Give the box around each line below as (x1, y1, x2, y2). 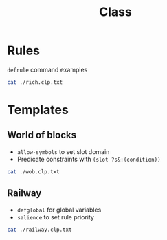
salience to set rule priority (16, 212, 95, 221)
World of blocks (7, 129, 77, 141)
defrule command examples (7, 65, 88, 74)
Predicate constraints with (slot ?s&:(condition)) (16, 155, 161, 163)
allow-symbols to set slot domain (16, 147, 110, 155)
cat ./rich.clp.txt (7, 78, 63, 86)
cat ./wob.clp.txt (7, 168, 60, 175)
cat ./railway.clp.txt (7, 226, 72, 233)
